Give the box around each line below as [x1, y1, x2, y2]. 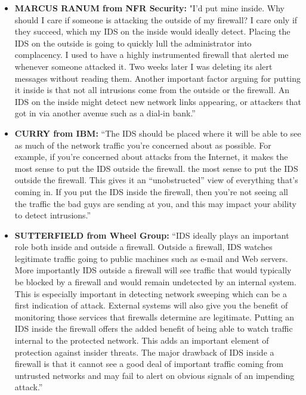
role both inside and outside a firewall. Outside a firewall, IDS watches [14, 240, 273, 253]
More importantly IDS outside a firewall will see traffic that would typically [14, 264, 292, 276]
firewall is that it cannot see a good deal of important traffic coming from [14, 357, 284, 370]
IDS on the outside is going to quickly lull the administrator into [14, 36, 252, 49]
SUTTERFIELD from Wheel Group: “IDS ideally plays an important [14, 229, 289, 241]
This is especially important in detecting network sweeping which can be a [14, 287, 287, 300]
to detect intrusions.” [14, 209, 91, 221]
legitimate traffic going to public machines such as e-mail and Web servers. [14, 252, 288, 264]
